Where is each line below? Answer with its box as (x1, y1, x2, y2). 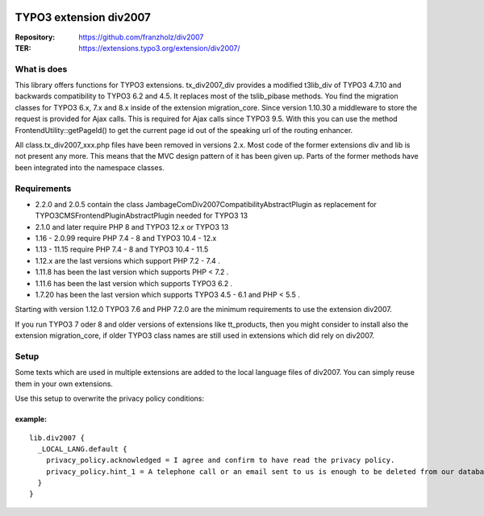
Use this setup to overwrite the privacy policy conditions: (15, 393, 205, 403)
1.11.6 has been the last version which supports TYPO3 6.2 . (35, 278, 233, 288)
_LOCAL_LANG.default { (37, 444, 127, 453)
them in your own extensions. (15, 379, 113, 389)
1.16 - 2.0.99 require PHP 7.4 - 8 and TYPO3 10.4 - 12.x (35, 234, 217, 243)
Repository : (15, 32, 56, 42)
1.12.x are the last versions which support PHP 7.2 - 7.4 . (35, 256, 221, 265)
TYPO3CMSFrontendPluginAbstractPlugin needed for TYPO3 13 (35, 210, 248, 221)
